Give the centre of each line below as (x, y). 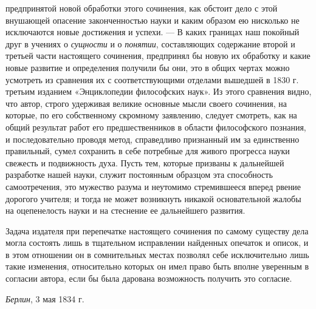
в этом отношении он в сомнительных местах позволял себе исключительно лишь (157, 254)
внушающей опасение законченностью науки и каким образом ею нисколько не (153, 20)
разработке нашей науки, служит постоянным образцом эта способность (139, 175)
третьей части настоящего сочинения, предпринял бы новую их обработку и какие (158, 56)
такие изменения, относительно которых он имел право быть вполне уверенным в (157, 266)
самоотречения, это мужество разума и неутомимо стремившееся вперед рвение (153, 186)
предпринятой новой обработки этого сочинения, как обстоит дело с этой (142, 8)
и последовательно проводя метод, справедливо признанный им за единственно (153, 139)
